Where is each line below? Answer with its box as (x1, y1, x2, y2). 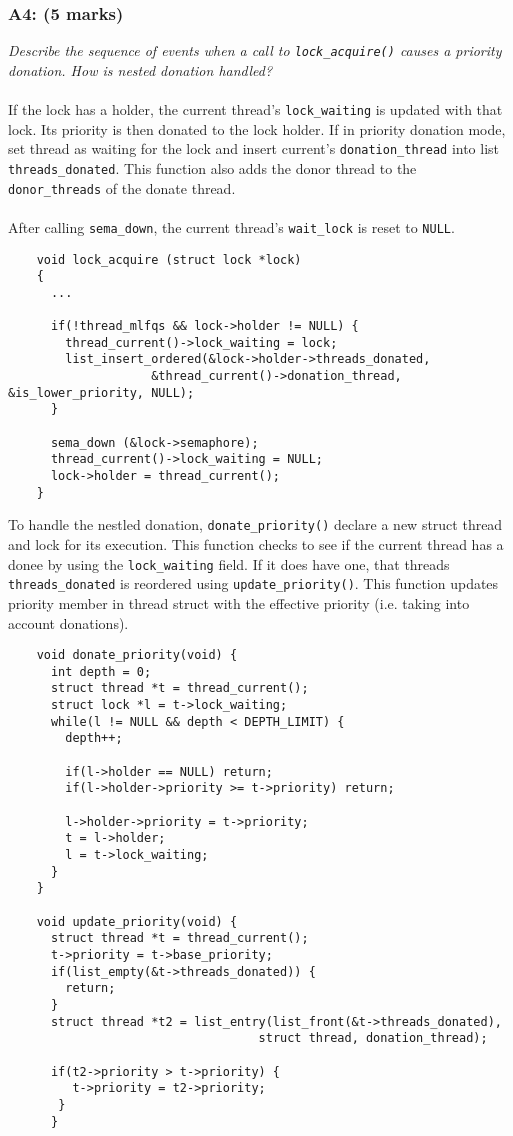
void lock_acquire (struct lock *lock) (36, 252, 302, 267)
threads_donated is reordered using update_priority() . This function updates (8, 573, 499, 594)
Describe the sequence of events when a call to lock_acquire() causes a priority (8, 40, 502, 61)
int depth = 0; (50, 664, 152, 679)
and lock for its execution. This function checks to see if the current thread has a (8, 534, 504, 555)
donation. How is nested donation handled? (8, 59, 273, 80)
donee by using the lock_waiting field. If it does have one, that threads (8, 553, 450, 574)
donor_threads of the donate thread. (8, 177, 236, 198)
